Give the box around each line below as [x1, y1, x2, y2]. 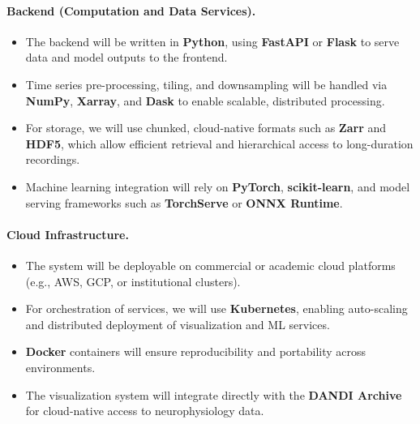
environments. [25, 358, 96, 375]
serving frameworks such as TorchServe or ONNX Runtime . [25, 194, 343, 211]
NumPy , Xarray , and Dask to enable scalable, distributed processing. [25, 92, 385, 109]
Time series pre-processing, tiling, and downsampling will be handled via [25, 75, 388, 92]
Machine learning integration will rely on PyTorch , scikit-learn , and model [25, 178, 410, 195]
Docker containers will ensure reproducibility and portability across [25, 343, 366, 360]
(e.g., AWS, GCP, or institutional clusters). [25, 272, 241, 289]
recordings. [25, 151, 80, 168]
